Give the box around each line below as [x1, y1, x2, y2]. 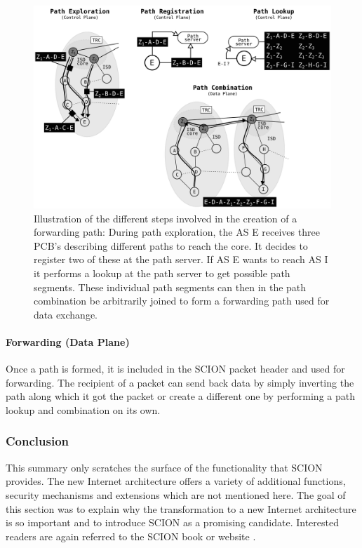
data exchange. [34, 307, 98, 321]
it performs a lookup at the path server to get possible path [34, 265, 290, 280]
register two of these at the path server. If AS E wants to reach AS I [34, 252, 328, 267]
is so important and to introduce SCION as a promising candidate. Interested [6, 515, 339, 530]
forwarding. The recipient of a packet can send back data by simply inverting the [6, 375, 354, 389]
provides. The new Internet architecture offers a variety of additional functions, [6, 474, 346, 488]
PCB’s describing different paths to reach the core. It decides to [34, 238, 308, 253]
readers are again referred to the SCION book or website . [6, 528, 256, 543]
